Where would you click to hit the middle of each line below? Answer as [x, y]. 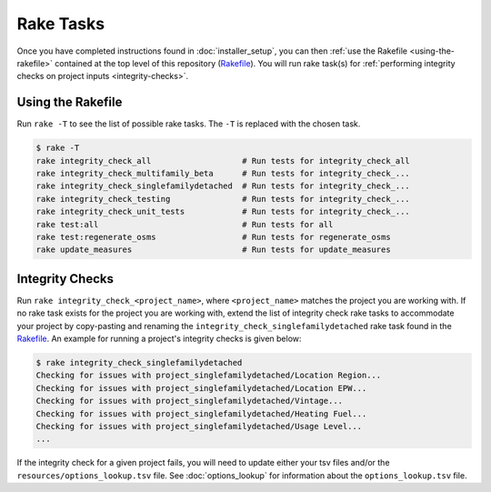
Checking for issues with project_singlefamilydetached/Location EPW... [201, 388]
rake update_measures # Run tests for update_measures [213, 250]
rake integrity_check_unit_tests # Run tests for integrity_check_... [223, 212]
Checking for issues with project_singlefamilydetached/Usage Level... [199, 426]
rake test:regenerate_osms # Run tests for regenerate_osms [213, 237]
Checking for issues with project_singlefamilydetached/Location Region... [209, 376]
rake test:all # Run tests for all [185, 224]
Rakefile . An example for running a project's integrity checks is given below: [159, 339]
